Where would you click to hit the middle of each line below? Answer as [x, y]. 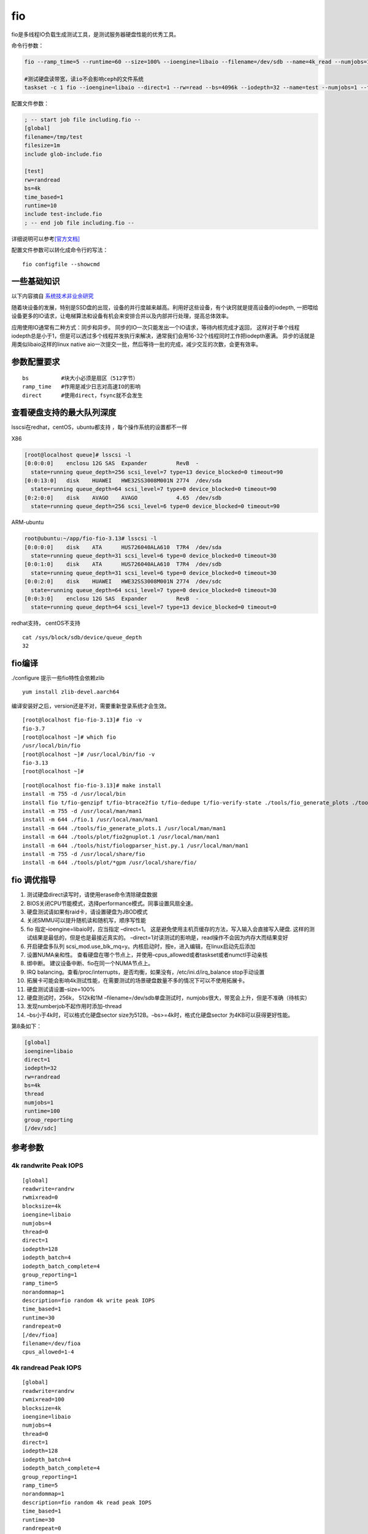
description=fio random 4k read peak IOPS [87, 1502]
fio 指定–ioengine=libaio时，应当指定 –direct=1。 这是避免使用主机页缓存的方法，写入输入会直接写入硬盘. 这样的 [168, 929]
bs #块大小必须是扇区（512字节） [80, 378]
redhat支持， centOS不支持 [46, 623]
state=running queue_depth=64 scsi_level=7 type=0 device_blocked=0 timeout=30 [154, 590]
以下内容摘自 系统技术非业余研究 [52, 296]
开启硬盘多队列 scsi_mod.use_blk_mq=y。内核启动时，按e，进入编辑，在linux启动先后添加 [141, 946]
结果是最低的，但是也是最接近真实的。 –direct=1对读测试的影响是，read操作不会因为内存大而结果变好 [160, 938]
